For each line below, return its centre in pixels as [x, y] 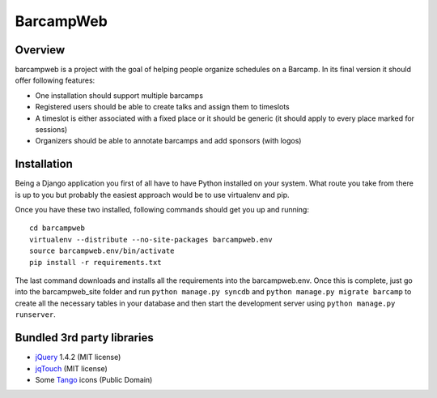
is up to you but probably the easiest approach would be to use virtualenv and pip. [152, 195]
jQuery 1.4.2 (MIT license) [78, 357]
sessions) [51, 130]
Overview [40, 50]
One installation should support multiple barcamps [119, 95]
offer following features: [55, 80]
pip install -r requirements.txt [95, 262]
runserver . [35, 315]
